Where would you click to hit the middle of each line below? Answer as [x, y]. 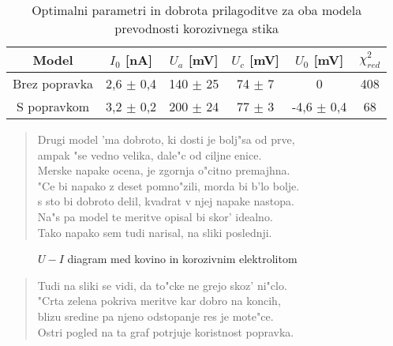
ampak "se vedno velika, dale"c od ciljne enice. [150, 154]
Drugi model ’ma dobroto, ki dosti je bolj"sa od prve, [166, 139]
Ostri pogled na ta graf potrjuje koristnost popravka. [166, 331]
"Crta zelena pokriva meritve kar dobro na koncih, [159, 301]
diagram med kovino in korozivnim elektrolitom [182, 259]
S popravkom [53, 106]
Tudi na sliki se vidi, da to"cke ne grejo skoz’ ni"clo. [162, 285]
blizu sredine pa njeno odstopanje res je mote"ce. [155, 316]
